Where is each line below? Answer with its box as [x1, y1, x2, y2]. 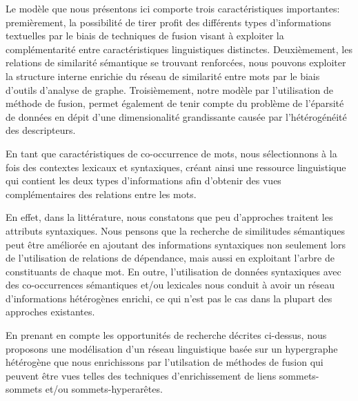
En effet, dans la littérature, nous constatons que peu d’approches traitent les [6, 210, 333, 224]
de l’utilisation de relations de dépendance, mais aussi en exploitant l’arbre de [6, 251, 335, 265]
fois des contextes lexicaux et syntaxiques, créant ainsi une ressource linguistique [6, 159, 346, 174]
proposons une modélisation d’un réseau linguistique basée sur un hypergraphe [6, 341, 338, 355]
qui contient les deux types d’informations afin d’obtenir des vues [6, 173, 281, 188]
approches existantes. [6, 304, 95, 319]
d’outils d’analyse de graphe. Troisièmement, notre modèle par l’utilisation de [6, 82, 333, 97]
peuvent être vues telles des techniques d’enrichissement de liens [6, 368, 277, 382]
